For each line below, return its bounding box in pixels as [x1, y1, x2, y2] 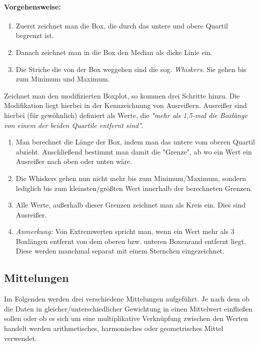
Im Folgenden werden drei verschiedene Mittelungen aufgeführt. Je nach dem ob [4, 293, 250, 304]
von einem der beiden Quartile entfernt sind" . [4, 119, 143, 130]
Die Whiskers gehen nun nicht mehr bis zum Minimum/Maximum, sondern [15, 172, 246, 183]
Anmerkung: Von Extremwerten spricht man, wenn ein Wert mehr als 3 [15, 226, 234, 236]
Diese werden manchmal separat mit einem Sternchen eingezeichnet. [15, 245, 224, 256]
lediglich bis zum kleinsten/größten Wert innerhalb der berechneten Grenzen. [15, 182, 252, 193]
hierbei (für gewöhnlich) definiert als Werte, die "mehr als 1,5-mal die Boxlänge [4, 109, 247, 120]
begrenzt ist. [15, 30, 54, 40]
